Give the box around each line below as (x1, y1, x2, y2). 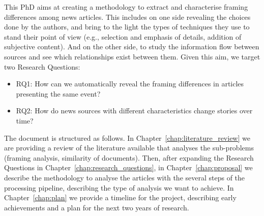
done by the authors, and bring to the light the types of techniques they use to (4, 21, 250, 32)
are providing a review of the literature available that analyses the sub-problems (4, 142, 254, 153)
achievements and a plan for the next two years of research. (4, 202, 189, 212)
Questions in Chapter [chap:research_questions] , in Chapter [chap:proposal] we (4, 162, 253, 173)
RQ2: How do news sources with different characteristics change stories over (16, 105, 253, 116)
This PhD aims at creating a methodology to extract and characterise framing (4, 2, 248, 12)
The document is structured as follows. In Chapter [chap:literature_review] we (4, 132, 250, 143)
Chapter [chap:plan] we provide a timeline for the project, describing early (4, 192, 237, 203)
